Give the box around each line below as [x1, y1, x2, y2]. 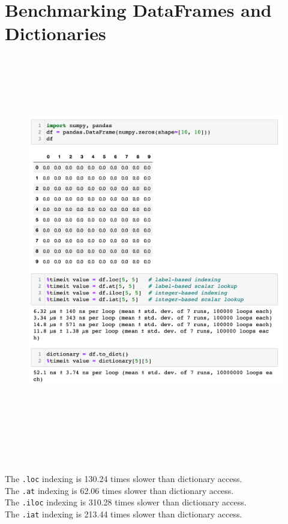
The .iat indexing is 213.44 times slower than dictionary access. [5, 507, 242, 520]
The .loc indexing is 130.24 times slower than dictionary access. [5, 472, 242, 485]
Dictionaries [5, 21, 106, 46]
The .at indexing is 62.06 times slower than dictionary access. [5, 484, 234, 496]
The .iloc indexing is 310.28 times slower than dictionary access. [5, 496, 247, 508]
